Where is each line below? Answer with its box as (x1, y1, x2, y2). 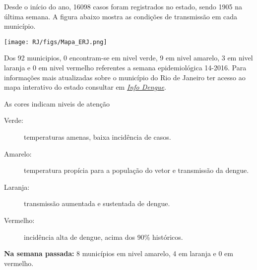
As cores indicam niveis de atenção (4, 98, 110, 108)
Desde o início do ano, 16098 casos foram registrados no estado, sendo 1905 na (4, 1, 242, 11)
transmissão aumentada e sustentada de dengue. (24, 198, 170, 209)
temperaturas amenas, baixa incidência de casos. (24, 132, 171, 142)
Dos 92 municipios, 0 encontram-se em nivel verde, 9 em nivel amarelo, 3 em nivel (4, 53, 253, 63)
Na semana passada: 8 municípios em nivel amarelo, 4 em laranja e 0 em (4, 248, 233, 259)
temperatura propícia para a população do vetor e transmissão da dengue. (24, 165, 249, 175)
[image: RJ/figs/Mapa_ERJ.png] (4, 38, 107, 46)
